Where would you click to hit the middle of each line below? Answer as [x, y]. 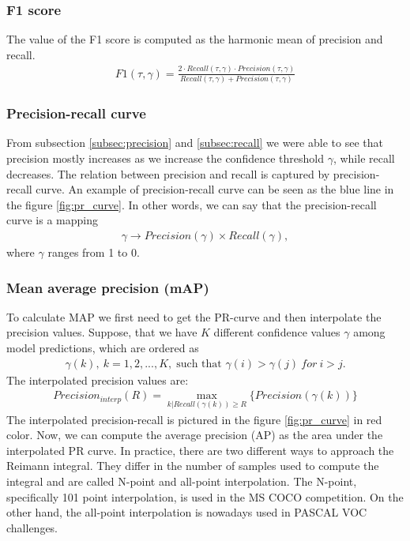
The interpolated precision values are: [98, 379]
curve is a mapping [53, 220]
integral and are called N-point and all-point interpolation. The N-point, [182, 481]
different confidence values [277, 332]
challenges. [32, 527]
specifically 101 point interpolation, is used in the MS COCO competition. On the [205, 496]
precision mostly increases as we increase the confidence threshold [165, 158]
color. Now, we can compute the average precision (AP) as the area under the [195, 435]
